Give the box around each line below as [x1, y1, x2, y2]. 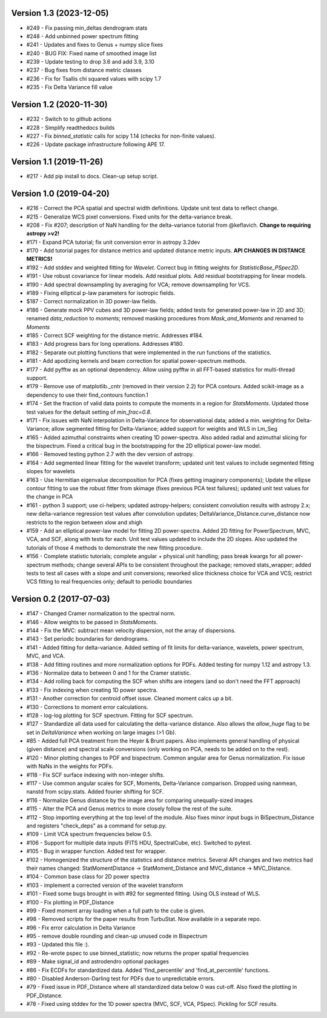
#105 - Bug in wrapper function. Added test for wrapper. [26, 848, 167, 855]
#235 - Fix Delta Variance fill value [26, 84, 113, 91]
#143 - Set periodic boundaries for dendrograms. [26, 635, 150, 642]
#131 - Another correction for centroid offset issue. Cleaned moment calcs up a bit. [26, 695, 233, 702]
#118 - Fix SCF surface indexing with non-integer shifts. [26, 771, 165, 778]
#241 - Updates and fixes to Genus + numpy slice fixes [26, 41, 163, 49]
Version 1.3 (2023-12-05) [11, 8, 109, 18]
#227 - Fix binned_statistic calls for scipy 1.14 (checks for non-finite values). [26, 132, 216, 140]
